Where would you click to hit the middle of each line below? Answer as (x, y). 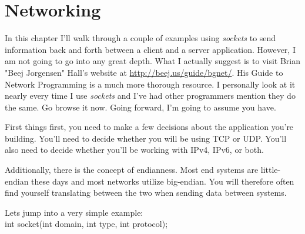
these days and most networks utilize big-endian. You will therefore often (163, 181)
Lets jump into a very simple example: (74, 212)
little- (271, 170)
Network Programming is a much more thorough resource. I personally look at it (150, 84)
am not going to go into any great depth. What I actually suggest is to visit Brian (153, 61)
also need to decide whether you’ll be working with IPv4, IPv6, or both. (134, 150)
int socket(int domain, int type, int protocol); (86, 224)
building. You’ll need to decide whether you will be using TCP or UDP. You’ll (146, 138)
